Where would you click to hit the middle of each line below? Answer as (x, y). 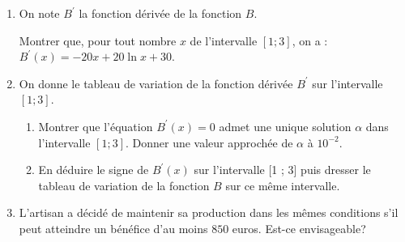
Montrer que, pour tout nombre (98, 40)
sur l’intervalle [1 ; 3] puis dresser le (282, 170)
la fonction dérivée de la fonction (160, 13)
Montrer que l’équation (96, 126)
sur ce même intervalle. (283, 185)
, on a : (310, 40)
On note (39, 13)
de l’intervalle (224, 40)
